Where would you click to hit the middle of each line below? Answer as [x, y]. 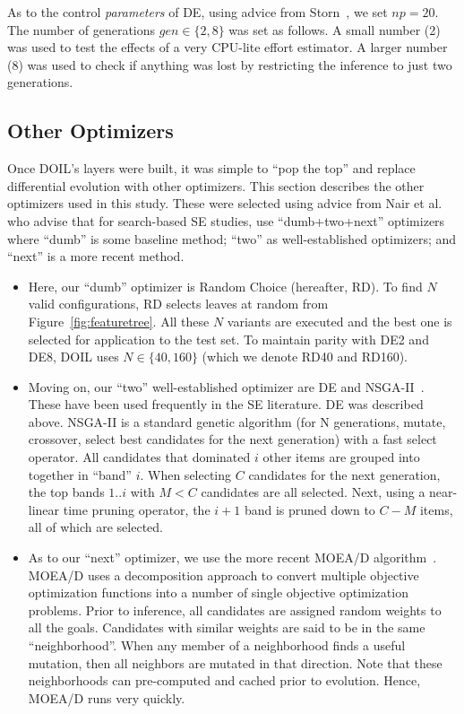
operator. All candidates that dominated [139, 457]
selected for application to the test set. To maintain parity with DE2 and [228, 339]
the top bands [66, 492]
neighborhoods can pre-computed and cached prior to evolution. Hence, [224, 680]
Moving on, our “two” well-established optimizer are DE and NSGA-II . [226, 386]
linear [44, 509]
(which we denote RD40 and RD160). [305, 357]
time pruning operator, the [137, 509]
